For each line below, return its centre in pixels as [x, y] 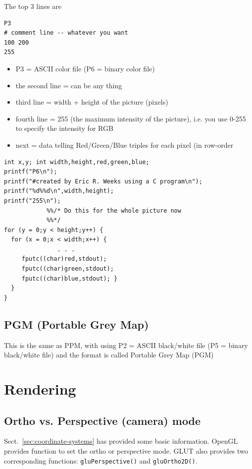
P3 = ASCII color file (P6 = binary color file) [85, 68]
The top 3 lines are [33, 6]
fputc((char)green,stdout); [68, 269]
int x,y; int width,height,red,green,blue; [77, 162]
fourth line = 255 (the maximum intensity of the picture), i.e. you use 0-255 [131, 118]
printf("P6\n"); [31, 172]
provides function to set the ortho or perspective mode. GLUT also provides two [126, 451]
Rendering [40, 389]
